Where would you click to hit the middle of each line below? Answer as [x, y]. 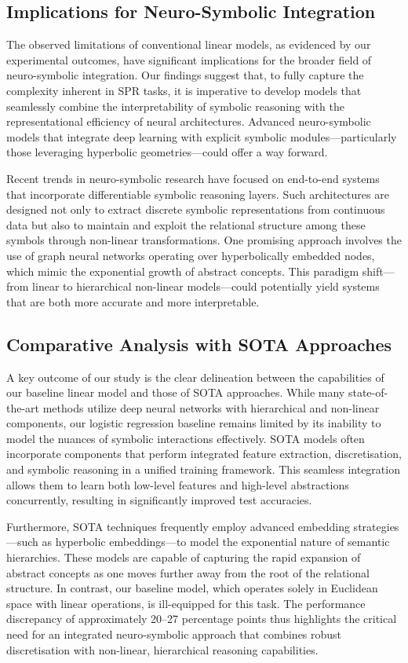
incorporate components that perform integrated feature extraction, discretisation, [204, 454]
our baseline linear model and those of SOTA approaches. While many [176, 392]
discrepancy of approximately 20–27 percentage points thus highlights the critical [202, 619]
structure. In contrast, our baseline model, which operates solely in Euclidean [192, 588]
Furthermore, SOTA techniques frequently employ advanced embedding [178, 526]
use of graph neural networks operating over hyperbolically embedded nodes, [191, 255]
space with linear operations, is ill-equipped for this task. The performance [186, 603]
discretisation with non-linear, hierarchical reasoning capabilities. [162, 649]
